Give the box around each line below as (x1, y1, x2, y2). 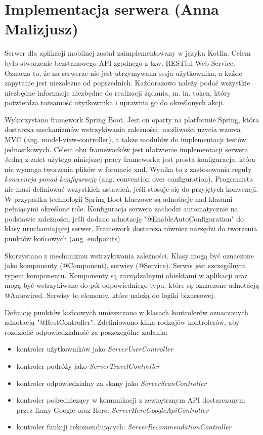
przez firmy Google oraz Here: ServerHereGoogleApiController (16, 404, 209, 415)
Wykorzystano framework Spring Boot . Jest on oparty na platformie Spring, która (5, 114, 259, 124)
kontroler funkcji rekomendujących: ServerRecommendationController (16, 421, 232, 432)
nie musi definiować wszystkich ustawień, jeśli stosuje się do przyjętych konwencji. (5, 184, 258, 194)
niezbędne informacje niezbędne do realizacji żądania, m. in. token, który (5, 87, 231, 98)
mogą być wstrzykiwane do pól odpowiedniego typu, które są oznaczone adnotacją (5, 280, 259, 290)
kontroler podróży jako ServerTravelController (16, 360, 160, 371)
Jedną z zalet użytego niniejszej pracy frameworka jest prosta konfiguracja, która (5, 154, 256, 164)
